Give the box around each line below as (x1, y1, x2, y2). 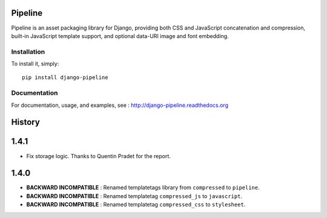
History (11, 117, 41, 127)
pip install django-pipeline (22, 74, 108, 81)
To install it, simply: (11, 60, 59, 68)
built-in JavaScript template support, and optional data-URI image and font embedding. (11, 32, 230, 39)
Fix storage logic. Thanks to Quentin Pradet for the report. (26, 152, 171, 159)
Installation (11, 47, 45, 56)
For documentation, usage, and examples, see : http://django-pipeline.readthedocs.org (11, 101, 228, 109)
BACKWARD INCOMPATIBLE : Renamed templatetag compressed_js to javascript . (26, 192, 242, 199)
